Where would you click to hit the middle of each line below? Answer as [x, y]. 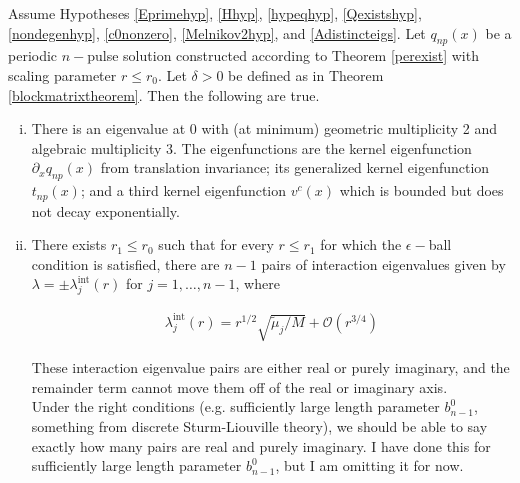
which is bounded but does [421, 190]
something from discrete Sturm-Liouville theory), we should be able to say [259, 426]
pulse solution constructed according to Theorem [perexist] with [283, 55]
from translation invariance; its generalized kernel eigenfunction [295, 167]
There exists [69, 244]
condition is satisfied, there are [125, 263]
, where [257, 283]
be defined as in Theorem [306, 74]
